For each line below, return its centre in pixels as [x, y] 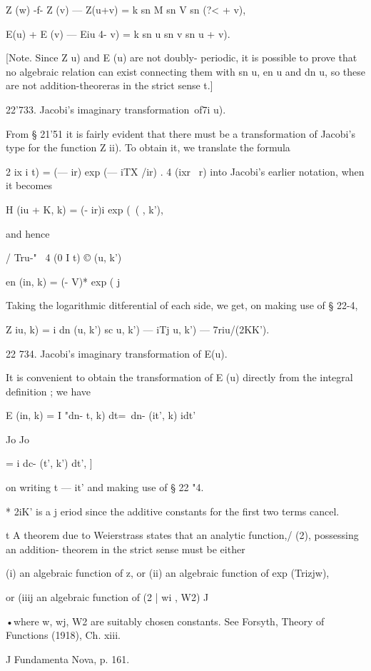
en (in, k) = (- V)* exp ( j [63, 281]
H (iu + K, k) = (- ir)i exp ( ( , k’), [85, 209]
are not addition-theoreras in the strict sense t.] [110, 85]
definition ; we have [48, 391]
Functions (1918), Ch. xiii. [63, 635]
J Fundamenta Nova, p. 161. [68, 659]
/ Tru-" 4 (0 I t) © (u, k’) [64, 257]
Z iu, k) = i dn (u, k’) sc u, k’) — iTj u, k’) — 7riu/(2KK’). [138, 329]
